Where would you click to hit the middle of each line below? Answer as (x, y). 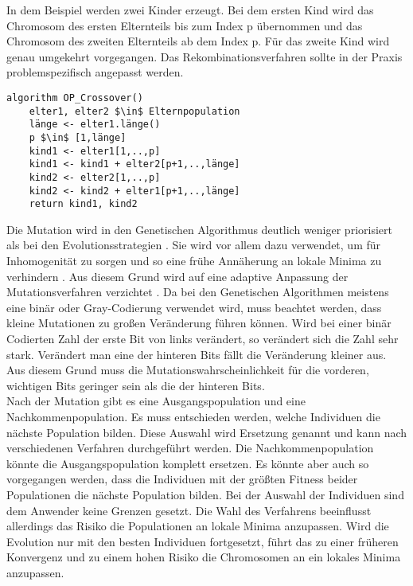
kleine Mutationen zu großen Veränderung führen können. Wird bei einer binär (199, 323)
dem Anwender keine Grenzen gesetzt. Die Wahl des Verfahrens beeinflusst (189, 510)
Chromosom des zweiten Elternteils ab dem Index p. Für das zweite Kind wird (198, 41)
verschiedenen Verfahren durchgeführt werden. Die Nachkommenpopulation (190, 448)
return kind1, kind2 (83, 204)
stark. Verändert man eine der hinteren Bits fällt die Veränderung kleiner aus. (197, 354)
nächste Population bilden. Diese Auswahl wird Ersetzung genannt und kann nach (207, 432)
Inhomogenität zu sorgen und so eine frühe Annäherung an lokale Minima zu (194, 261)
